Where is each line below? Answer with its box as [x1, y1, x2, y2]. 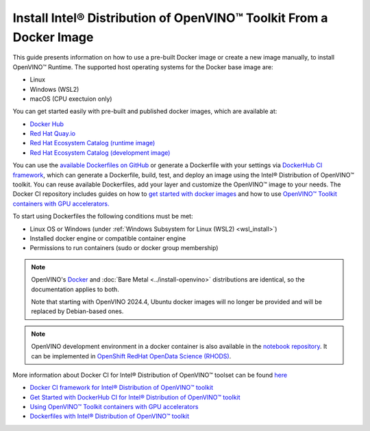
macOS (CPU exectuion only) [29, 95, 112, 103]
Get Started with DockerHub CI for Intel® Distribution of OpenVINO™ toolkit [29, 393, 241, 401]
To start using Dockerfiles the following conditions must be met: [12, 212, 193, 221]
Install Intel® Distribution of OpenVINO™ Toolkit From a [12, 10, 328, 25]
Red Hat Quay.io [29, 130, 75, 138]
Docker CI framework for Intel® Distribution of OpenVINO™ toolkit [29, 384, 214, 392]
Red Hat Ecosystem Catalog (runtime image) [29, 139, 156, 147]
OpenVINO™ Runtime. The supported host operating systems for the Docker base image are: [12, 62, 273, 71]
